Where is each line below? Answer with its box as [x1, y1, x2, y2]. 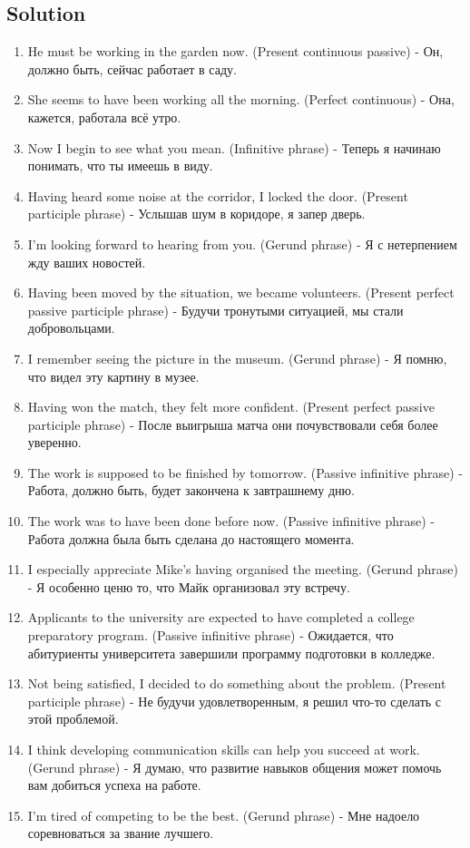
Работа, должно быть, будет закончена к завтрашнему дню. [27, 481, 355, 500]
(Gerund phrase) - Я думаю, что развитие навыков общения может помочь [27, 757, 442, 776]
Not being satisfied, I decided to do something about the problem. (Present [27, 674, 446, 693]
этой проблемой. [27, 709, 119, 728]
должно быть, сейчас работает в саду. [27, 59, 237, 78]
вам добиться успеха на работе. [27, 775, 201, 794]
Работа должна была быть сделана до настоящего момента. [27, 529, 355, 548]
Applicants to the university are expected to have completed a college [27, 608, 415, 627]
